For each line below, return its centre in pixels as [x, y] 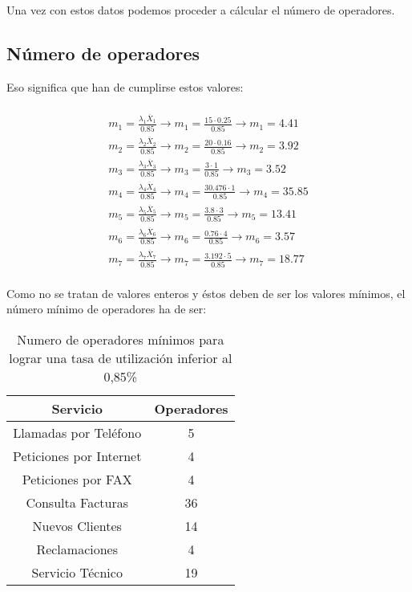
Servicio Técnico [77, 572]
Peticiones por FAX [77, 479]
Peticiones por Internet [77, 455]
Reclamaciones [77, 549]
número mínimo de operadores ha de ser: [107, 309]
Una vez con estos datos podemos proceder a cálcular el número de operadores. [201, 10]
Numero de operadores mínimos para [121, 339]
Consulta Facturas [77, 502]
